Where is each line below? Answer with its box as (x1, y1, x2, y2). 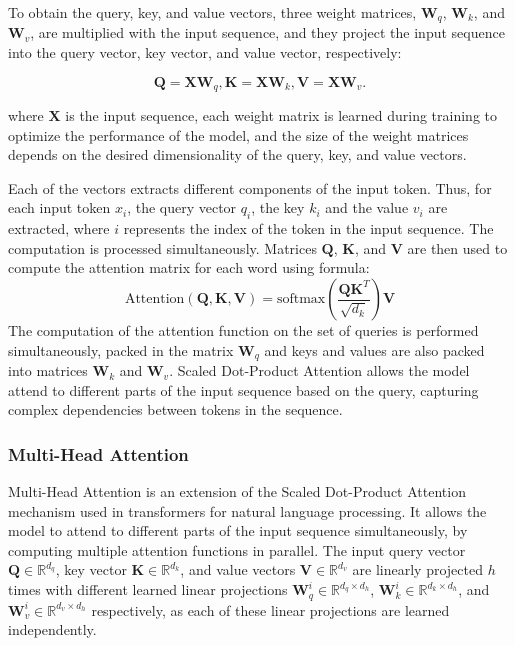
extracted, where (8, 218, 110, 239)
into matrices (8, 360, 88, 381)
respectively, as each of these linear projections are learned (91, 599, 450, 620)
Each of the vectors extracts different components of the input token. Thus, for (8, 177, 492, 198)
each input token (8, 197, 111, 218)
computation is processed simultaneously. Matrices (8, 237, 317, 258)
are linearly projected (352, 559, 483, 580)
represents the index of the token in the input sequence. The (123, 218, 494, 239)
